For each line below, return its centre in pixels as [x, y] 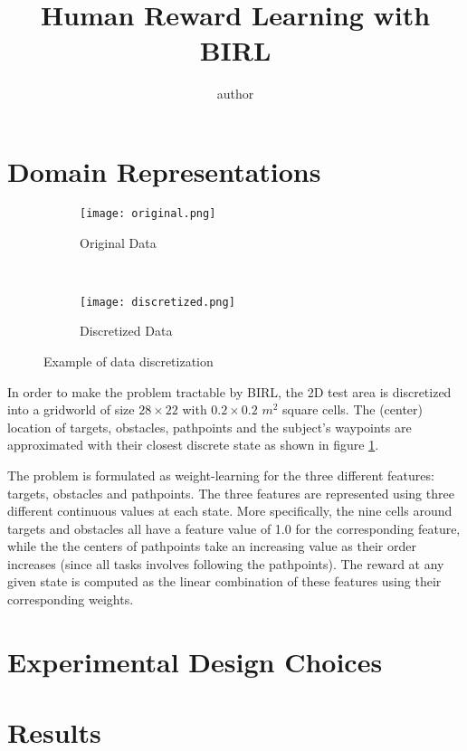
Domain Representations [164, 171]
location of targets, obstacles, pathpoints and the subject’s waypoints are [210, 427]
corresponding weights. [71, 599]
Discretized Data [126, 331]
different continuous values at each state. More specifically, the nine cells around [230, 511]
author [235, 94]
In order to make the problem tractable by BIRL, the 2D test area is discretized [229, 391]
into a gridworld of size [71, 409]
